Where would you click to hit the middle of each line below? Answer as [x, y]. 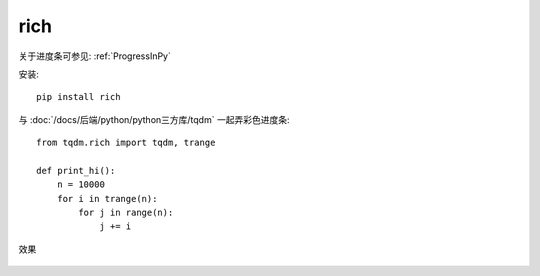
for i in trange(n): [107, 198]
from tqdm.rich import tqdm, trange [126, 143]
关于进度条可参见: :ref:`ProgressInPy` [95, 56]
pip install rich [78, 97]
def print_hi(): [76, 170]
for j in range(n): [126, 213]
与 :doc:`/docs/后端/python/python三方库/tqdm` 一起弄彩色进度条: [154, 119]
